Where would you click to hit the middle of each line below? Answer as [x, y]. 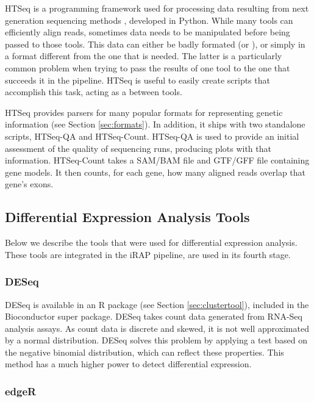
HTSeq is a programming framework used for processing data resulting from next [157, 8]
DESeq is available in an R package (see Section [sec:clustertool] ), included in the [157, 304]
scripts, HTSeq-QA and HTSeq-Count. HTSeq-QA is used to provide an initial [152, 136]
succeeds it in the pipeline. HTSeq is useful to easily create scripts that [137, 80]
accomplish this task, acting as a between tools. [94, 92]
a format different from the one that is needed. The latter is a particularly [144, 56]
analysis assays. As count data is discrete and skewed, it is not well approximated [157, 328]
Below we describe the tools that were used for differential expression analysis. [151, 242]
